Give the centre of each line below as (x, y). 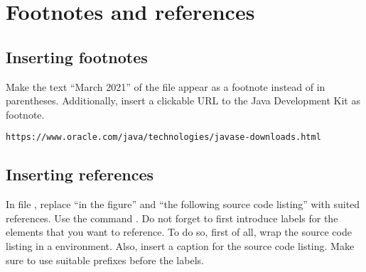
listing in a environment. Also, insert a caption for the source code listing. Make (180, 246)
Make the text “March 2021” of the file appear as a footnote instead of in (166, 86)
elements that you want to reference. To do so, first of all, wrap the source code (179, 232)
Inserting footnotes (77, 56)
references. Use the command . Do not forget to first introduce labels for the (172, 218)
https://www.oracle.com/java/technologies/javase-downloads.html (163, 137)
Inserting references (80, 174)
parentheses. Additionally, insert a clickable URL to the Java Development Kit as (183, 100)
